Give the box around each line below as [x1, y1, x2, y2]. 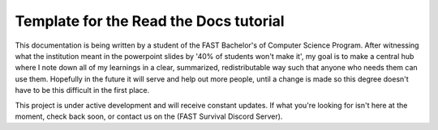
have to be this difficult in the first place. [15, 86, 150, 95]
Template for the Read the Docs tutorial [15, 12, 285, 30]
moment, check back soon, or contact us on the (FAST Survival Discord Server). [15, 111, 283, 121]
